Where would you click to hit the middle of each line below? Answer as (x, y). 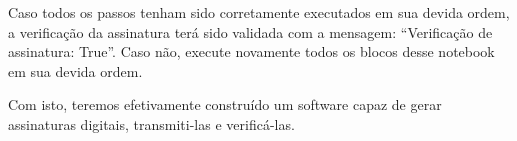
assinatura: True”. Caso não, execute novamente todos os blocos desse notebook (251, 51)
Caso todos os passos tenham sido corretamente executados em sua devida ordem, (259, 12)
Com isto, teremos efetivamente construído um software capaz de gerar (225, 104)
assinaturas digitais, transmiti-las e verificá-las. (151, 123)
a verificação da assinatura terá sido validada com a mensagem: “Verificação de (250, 31)
